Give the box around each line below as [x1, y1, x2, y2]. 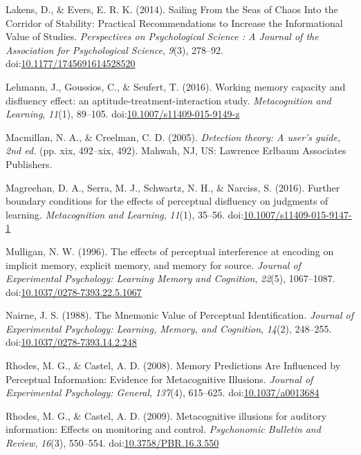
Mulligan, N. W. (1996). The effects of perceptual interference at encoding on [6, 243, 334, 258]
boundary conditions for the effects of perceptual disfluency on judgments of [6, 194, 328, 208]
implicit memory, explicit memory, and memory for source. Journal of [6, 257, 301, 272]
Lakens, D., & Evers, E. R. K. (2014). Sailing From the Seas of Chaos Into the [6, 2, 338, 16]
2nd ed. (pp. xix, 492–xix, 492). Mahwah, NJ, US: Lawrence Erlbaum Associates [6, 143, 346, 158]
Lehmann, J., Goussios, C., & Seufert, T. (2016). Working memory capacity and [6, 79, 346, 93]
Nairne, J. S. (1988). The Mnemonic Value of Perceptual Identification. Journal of [6, 308, 353, 322]
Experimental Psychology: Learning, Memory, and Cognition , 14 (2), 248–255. [6, 321, 332, 335]
